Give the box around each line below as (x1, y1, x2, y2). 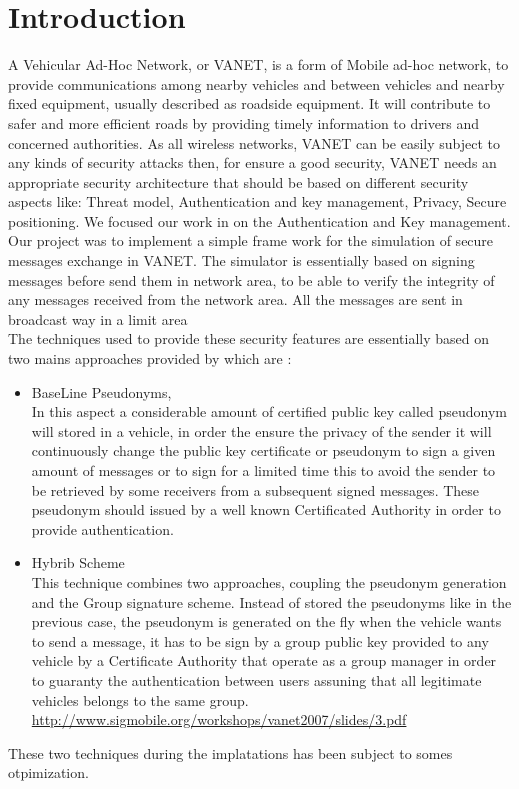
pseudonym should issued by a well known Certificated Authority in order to (31, 499, 501, 520)
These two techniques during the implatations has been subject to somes (8, 742, 453, 763)
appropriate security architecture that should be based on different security (8, 171, 469, 192)
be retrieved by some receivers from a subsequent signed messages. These (31, 479, 480, 500)
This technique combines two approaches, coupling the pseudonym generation (31, 571, 507, 592)
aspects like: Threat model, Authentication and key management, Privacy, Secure (8, 191, 507, 212)
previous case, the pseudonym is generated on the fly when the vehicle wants (31, 611, 502, 632)
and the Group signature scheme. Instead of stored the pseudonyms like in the (31, 591, 512, 612)
